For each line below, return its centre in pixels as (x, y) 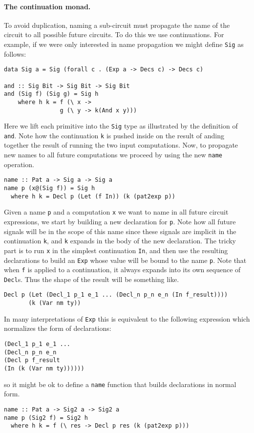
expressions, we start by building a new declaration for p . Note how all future (120, 221)
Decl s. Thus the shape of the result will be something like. (92, 279)
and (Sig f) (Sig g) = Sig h (51, 94)
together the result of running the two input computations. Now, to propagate (121, 145)
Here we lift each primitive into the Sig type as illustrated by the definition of (121, 126)
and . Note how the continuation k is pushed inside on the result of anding (114, 135)
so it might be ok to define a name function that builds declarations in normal (120, 384)
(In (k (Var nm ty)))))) (44, 369)
